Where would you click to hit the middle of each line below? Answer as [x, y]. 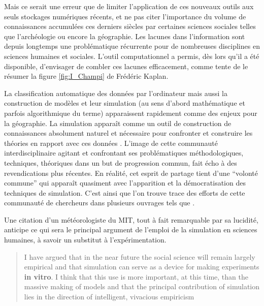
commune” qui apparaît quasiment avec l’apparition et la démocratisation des [125, 183]
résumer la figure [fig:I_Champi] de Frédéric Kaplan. [86, 76]
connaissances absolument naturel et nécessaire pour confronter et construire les [128, 133]
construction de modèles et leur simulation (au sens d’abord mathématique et [125, 103]
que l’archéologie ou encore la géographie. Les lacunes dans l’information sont [125, 36]
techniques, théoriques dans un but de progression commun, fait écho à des [121, 162]
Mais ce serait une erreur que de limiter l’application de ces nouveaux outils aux [129, 6]
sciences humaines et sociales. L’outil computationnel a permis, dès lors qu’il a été [132, 56]
